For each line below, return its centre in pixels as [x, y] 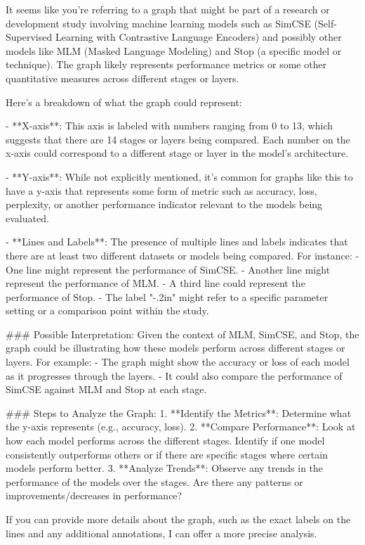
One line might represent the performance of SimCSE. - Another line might [168, 269]
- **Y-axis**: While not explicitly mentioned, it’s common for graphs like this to [179, 176]
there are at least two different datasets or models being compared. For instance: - [182, 255]
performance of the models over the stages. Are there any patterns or [154, 481]
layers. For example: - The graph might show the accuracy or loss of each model [178, 362]
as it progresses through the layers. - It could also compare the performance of [174, 375]
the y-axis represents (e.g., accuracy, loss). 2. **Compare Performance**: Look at [181, 427]
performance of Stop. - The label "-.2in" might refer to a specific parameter [167, 296]
